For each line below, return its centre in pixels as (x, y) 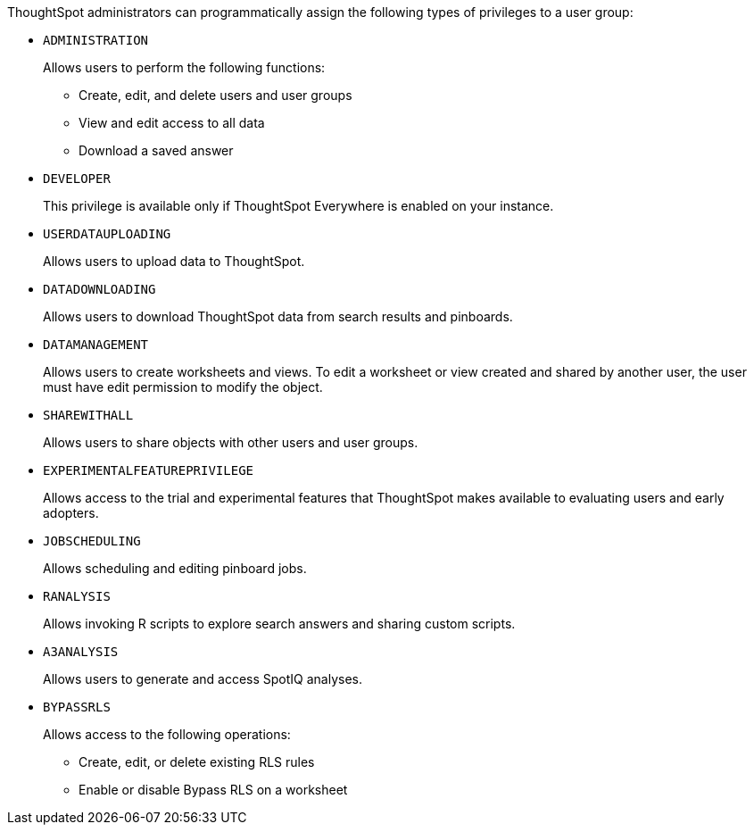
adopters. (71, 513)
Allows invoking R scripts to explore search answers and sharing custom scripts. (279, 624)
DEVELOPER (77, 179)
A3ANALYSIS (81, 652)
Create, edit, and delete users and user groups (215, 95)
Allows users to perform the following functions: (184, 67)
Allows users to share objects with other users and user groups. (231, 442)
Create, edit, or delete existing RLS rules (197, 762)
